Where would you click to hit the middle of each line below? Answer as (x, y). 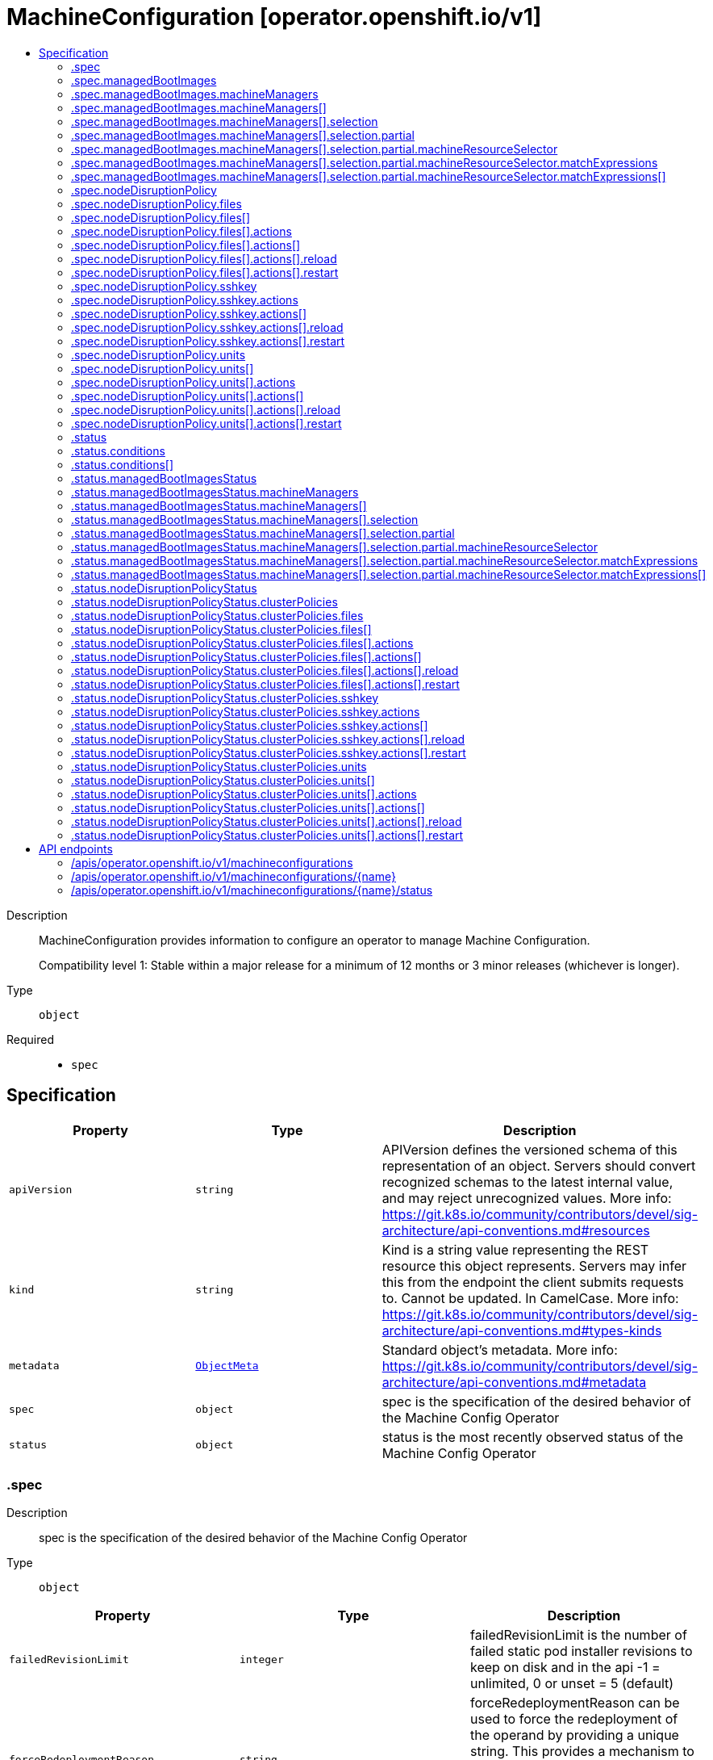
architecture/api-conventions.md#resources (516, 1230)
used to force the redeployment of (574, 1719)
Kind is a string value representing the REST (515, 1249)
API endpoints (76, 849)
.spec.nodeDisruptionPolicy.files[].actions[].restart (205, 272)
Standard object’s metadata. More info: (500, 1349)
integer (261, 1659)
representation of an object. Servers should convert (539, 1165)
